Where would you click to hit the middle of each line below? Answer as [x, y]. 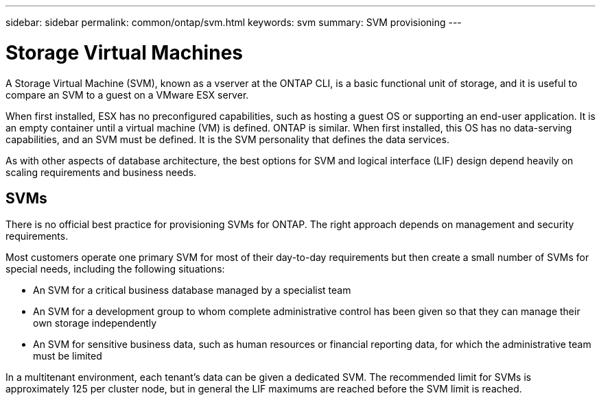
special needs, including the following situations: [115, 269]
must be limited [68, 356]
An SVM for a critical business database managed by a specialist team [192, 290]
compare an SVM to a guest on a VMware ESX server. [127, 95]
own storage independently [95, 323]
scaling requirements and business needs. [101, 172]
